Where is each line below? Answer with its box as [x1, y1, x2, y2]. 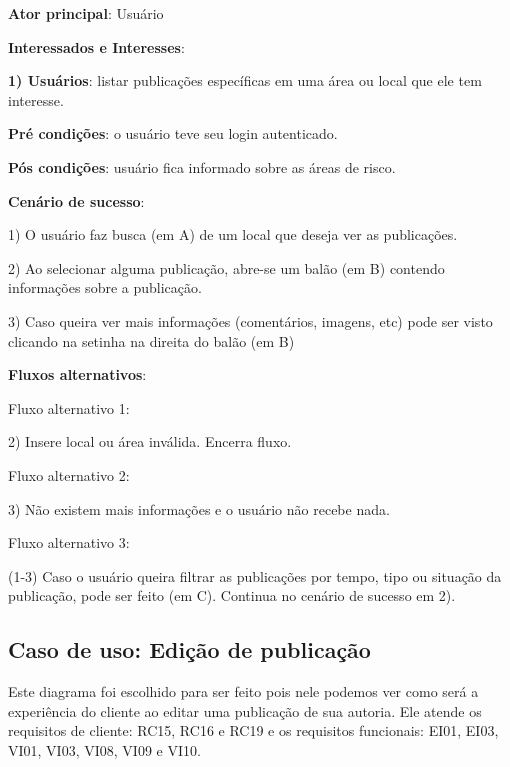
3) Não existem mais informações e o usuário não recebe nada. [8, 498, 390, 519]
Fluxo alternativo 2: [8, 464, 130, 485]
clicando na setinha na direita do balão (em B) [8, 330, 295, 351]
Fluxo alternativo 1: [8, 397, 130, 418]
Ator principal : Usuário [8, 3, 164, 23]
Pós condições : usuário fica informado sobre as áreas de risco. [8, 156, 396, 177]
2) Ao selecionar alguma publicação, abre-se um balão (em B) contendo [8, 257, 445, 278]
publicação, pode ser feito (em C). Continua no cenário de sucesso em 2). [8, 585, 456, 606]
